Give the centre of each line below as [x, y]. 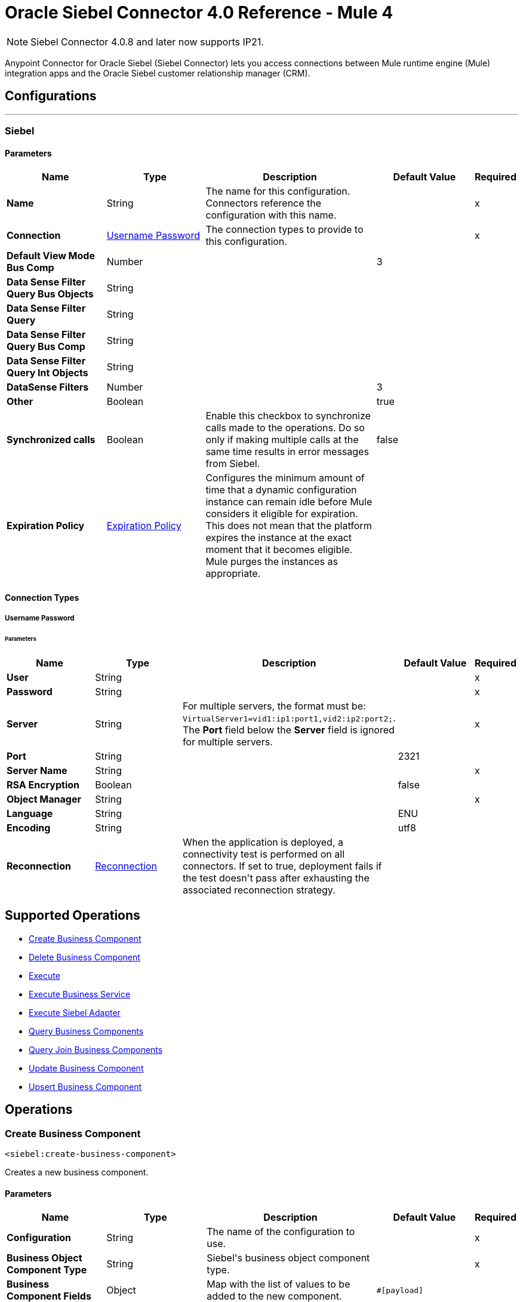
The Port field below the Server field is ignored [288, 730]
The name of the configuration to [281, 1232]
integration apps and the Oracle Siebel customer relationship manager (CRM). [158, 73]
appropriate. [233, 574]
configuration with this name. [271, 215]
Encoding [29, 827]
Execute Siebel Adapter [75, 1012]
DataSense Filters [48, 387]
